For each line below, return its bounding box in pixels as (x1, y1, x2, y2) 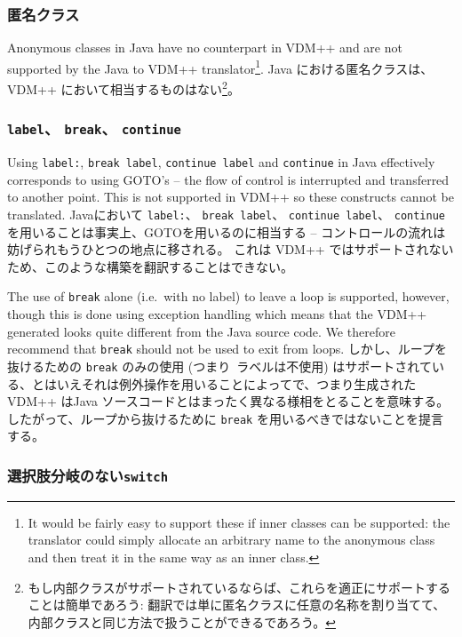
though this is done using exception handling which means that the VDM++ (7, 305, 427, 323)
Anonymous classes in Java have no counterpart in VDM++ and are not (7, 38, 402, 57)
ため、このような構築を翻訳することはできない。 (7, 257, 293, 275)
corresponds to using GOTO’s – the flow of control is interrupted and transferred (7, 170, 450, 188)
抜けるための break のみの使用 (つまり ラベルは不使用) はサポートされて (7, 356, 432, 375)
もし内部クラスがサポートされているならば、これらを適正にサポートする (28, 577, 451, 596)
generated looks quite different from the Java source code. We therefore (7, 322, 395, 340)
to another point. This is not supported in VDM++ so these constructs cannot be (7, 187, 454, 206)
